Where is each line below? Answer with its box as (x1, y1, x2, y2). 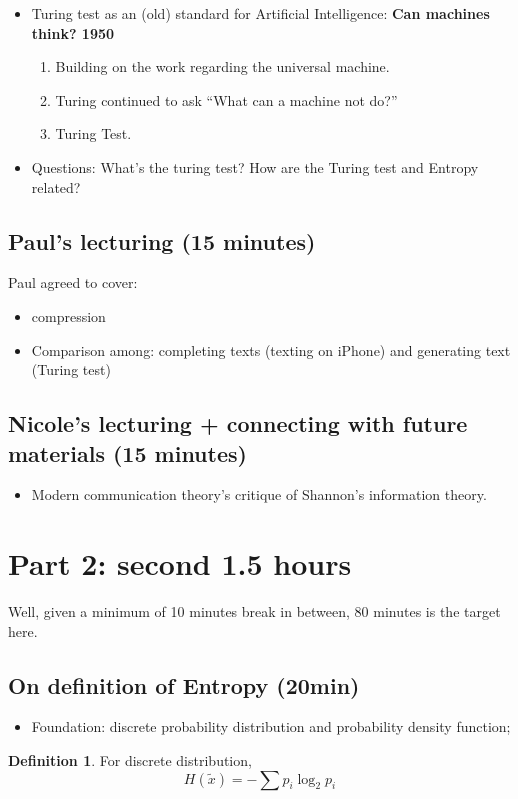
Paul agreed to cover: (8, 272, 138, 293)
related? (31, 176, 81, 197)
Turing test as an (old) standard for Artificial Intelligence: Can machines (31, 3, 490, 23)
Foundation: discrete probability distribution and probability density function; (31, 716, 511, 737)
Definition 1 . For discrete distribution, (8, 750, 252, 771)
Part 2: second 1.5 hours (8, 543, 352, 584)
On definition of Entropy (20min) (8, 669, 360, 700)
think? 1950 (31, 22, 115, 43)
